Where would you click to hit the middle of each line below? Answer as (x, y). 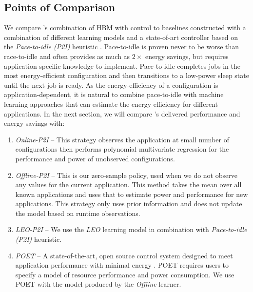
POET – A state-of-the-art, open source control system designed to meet (124, 255)
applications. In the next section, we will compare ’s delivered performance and (122, 113)
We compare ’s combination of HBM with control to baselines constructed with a (125, 28)
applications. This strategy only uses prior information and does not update (129, 204)
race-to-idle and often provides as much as (67, 56)
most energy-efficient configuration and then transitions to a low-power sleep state (126, 75)
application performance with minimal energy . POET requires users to (122, 265)
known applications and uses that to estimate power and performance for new (132, 194)
